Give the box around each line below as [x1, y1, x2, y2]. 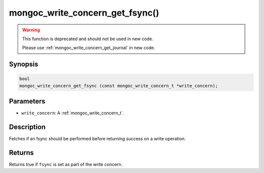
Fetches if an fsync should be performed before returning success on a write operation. [9, 136, 186, 142]
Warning [22, 27, 40, 33]
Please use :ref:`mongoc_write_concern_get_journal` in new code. [22, 45, 155, 51]
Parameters [9, 97, 45, 105]
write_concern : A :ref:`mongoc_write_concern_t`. [21, 110, 124, 116]
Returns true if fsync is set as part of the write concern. [9, 162, 123, 168]
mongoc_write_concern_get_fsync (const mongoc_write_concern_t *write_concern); [19, 83, 218, 88]
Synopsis [9, 60, 39, 69]
